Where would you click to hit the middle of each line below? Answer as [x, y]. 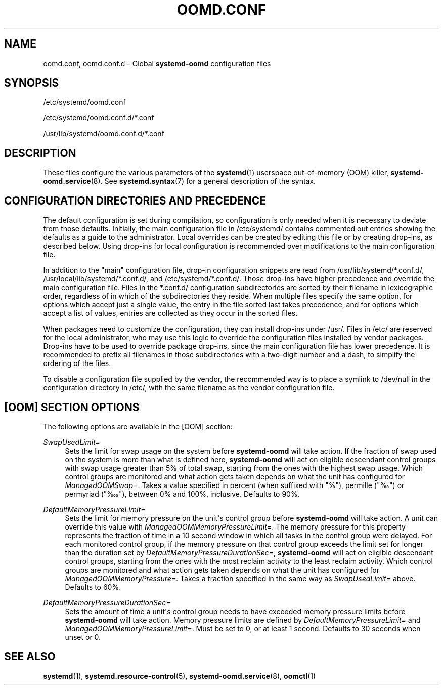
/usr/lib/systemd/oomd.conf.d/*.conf [104, 134]
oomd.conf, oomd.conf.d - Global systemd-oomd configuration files [157, 63]
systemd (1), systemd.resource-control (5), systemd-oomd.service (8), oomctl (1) [180, 676]
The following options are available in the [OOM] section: [138, 426]
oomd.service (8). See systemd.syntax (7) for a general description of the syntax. [180, 181]
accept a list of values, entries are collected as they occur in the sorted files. [170, 313]
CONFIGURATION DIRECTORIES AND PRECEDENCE [135, 200]
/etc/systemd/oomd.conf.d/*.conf [99, 118]
